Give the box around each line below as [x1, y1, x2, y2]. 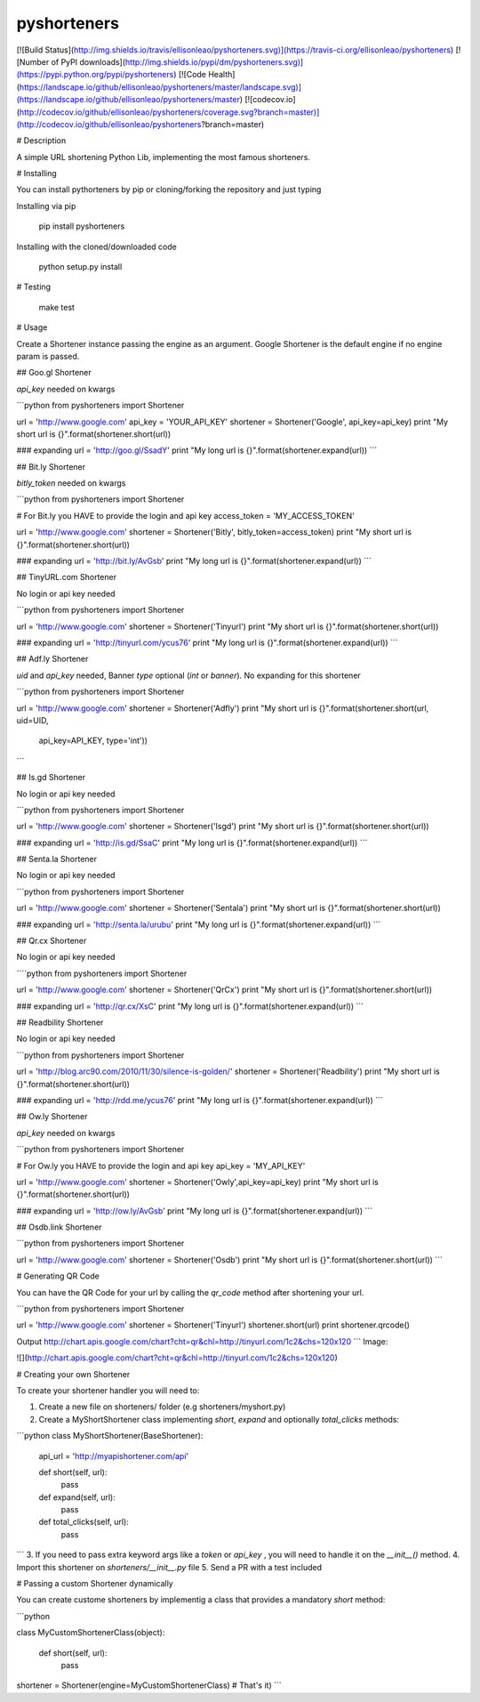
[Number [16, 56, 50, 67]
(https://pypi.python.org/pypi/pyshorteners [16, 69, 174, 80]
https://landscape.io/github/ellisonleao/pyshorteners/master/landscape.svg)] [19, 81, 302, 93]
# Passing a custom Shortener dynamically [16, 1578, 173, 1589]
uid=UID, [16, 714, 49, 725]
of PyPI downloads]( [51, 56, 126, 67]
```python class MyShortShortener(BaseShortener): [16, 1431, 204, 1441]
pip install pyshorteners [38, 221, 125, 231]
